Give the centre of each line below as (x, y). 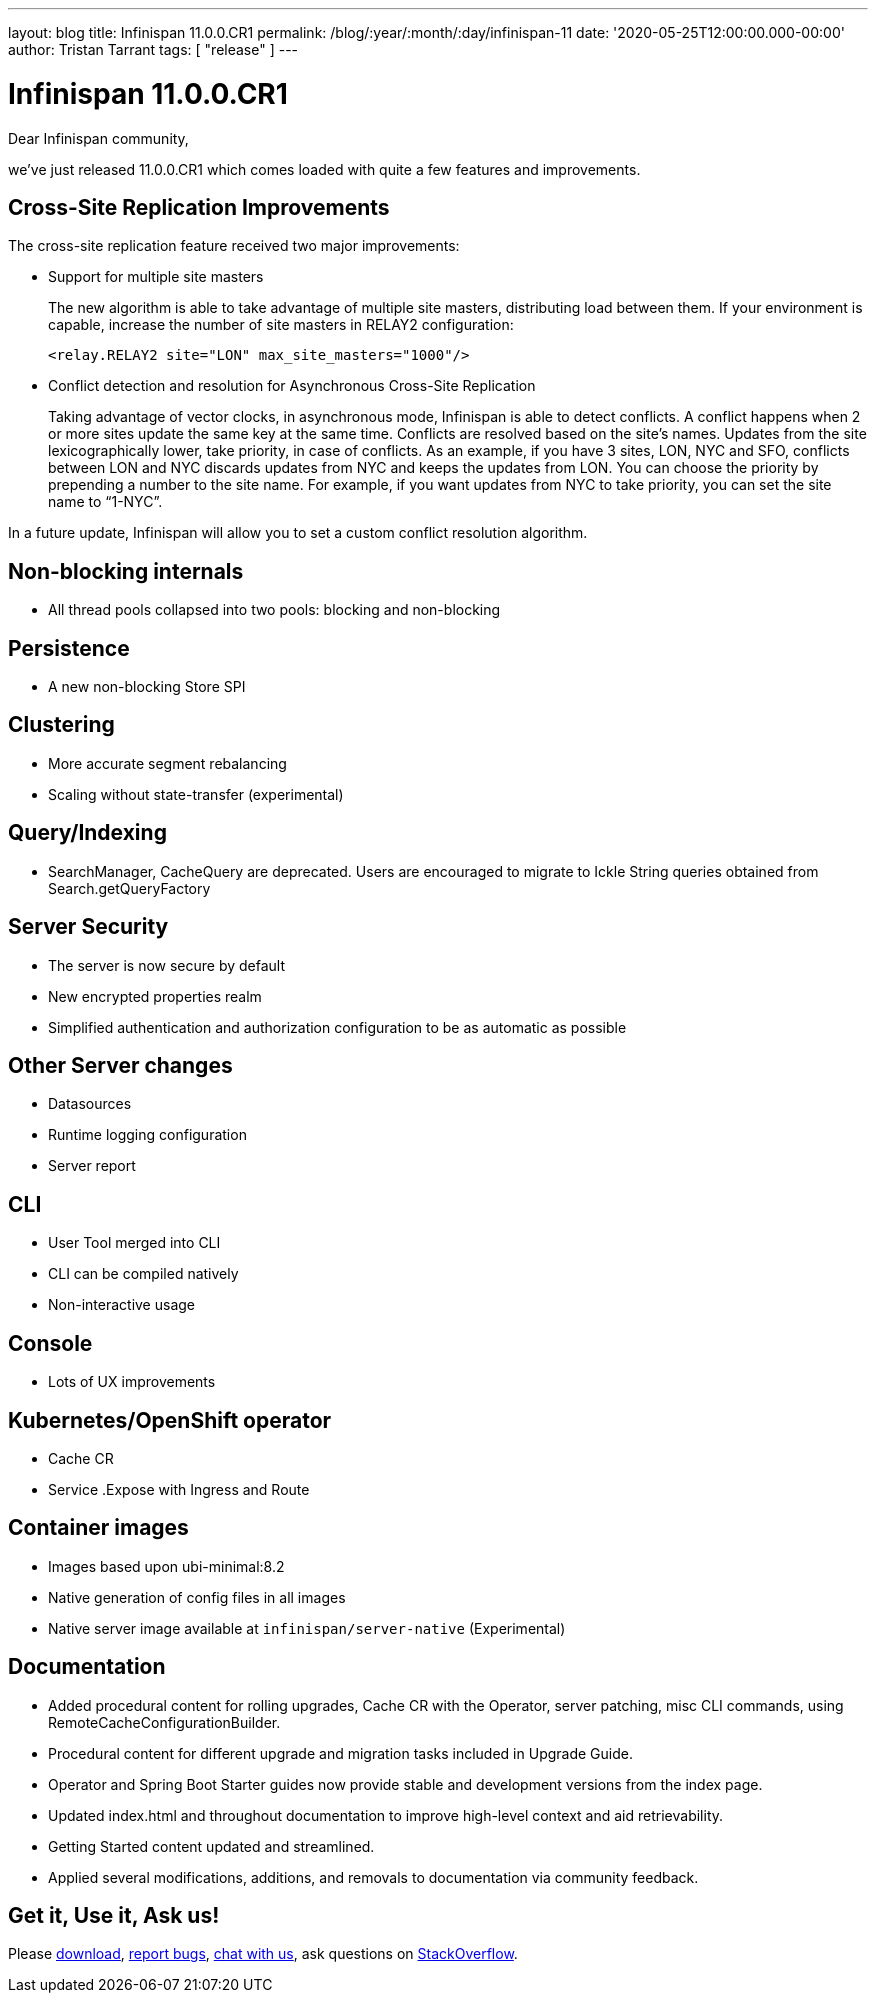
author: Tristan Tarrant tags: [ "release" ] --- (153, 49)
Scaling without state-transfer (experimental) (196, 794)
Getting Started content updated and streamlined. (211, 1846)
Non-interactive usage (121, 1305)
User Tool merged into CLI (134, 1243)
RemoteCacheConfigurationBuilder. (164, 1722)
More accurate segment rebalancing (167, 763)
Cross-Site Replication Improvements (199, 207)
